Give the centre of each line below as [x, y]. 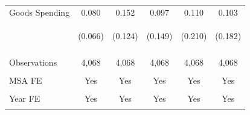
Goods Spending [40, 12]
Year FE [25, 98]
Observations [33, 62]
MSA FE [26, 80]
